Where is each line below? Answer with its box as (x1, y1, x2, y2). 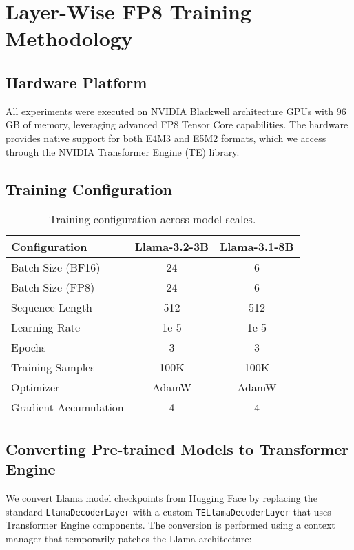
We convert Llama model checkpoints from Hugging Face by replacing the (6, 490, 317, 505)
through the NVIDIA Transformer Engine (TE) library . (6, 144, 240, 159)
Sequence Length (11, 299, 93, 316)
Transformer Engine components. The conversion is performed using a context (6, 518, 335, 532)
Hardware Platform (6, 71, 147, 92)
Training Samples (11, 359, 95, 376)
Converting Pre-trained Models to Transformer (6, 438, 349, 459)
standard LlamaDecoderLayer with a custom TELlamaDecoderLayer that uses (6, 504, 331, 518)
